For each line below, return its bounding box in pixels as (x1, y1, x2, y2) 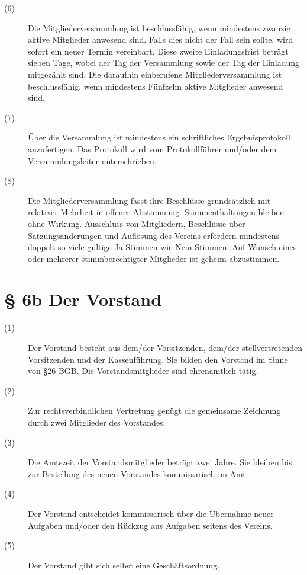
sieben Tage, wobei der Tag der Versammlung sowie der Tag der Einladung (28, 56, 300, 69)
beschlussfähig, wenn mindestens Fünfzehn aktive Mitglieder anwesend (28, 79, 283, 92)
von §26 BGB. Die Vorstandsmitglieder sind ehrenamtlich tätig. (28, 365, 258, 377)
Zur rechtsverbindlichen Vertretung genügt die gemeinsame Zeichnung (28, 404, 281, 417)
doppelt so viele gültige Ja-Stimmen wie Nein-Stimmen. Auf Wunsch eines (28, 241, 297, 253)
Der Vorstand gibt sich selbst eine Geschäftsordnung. (28, 558, 220, 571)
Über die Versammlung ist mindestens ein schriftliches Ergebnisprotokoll (28, 131, 290, 143)
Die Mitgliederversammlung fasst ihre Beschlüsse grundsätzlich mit (28, 194, 271, 206)
